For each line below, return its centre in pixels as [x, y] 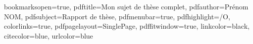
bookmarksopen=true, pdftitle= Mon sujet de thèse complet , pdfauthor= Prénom [126, 6]
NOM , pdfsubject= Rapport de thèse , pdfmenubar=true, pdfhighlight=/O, [117, 16]
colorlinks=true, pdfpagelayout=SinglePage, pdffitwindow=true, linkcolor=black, [127, 26]
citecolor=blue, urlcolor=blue [49, 35]
